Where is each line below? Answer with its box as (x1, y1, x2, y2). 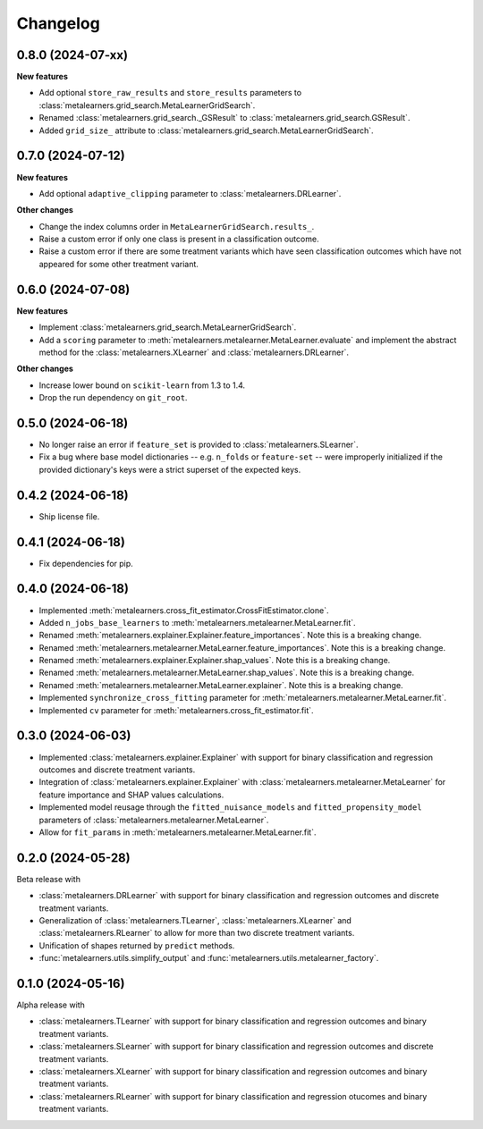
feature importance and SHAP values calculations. (38, 789, 225, 800)
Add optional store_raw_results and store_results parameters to (38, 88, 302, 98)
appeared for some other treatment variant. (38, 258, 199, 269)
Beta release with (16, 873, 80, 884)
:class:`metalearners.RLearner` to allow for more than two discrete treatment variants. (38, 928, 355, 939)
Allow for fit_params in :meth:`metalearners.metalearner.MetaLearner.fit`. (38, 827, 317, 838)
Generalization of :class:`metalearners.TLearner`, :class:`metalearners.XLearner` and (38, 914, 352, 925)
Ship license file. (38, 510, 100, 522)
